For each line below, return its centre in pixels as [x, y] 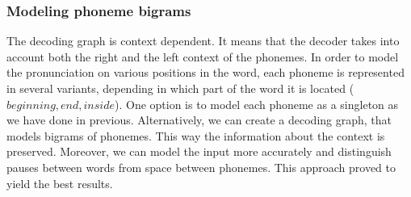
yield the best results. [60, 183]
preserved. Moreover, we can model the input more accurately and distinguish [199, 151]
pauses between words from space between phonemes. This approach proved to [201, 167]
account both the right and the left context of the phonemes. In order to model [203, 56]
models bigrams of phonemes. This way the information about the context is [196, 135]
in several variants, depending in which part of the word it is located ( [180, 88]
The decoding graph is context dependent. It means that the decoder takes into [203, 41]
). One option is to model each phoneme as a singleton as [257, 104]
